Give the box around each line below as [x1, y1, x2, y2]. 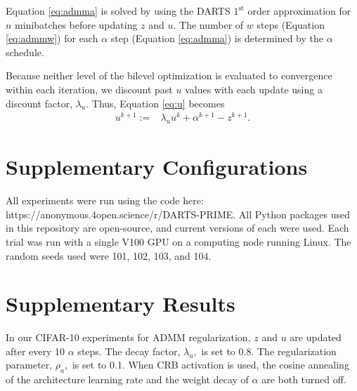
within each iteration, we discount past [6, 81, 173, 96]
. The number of [173, 17, 244, 32]
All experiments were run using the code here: [6, 193, 204, 208]
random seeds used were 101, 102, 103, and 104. [6, 248, 212, 263]
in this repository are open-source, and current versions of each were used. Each [6, 220, 349, 235]
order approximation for [247, 4, 351, 18]
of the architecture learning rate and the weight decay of [6, 372, 249, 387]
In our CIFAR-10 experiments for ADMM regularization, [6, 330, 251, 345]
